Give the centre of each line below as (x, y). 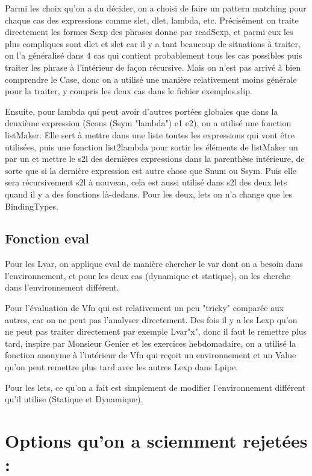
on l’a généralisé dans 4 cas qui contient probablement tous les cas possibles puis (154, 55)
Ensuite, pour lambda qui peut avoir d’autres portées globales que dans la (142, 111)
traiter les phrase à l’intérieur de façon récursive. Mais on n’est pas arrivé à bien (153, 67)
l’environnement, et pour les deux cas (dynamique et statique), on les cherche (148, 275)
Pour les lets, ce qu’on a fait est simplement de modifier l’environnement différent (155, 387)
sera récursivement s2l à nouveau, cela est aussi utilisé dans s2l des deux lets (146, 182)
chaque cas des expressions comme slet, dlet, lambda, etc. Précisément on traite (152, 20)
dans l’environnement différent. (62, 287)
